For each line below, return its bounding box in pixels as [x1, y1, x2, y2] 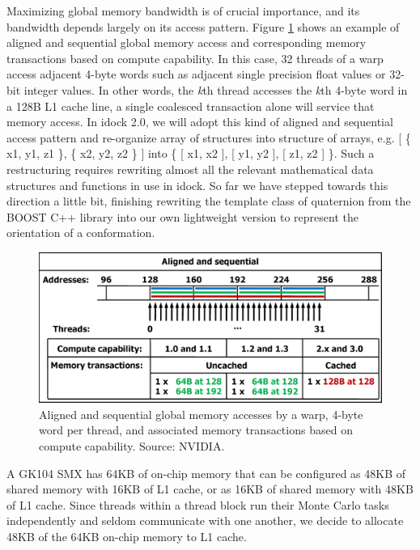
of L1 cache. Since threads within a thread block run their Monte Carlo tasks [6, 496, 389, 513]
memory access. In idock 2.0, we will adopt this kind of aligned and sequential [6, 113, 393, 130]
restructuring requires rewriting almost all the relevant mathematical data [6, 160, 374, 177]
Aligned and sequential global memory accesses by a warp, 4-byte [39, 405, 363, 422]
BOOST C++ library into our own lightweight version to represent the [6, 208, 358, 225]
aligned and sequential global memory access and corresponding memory [6, 34, 367, 51]
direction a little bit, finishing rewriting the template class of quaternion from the [6, 192, 411, 209]
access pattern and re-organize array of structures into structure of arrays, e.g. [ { [6, 129, 411, 146]
